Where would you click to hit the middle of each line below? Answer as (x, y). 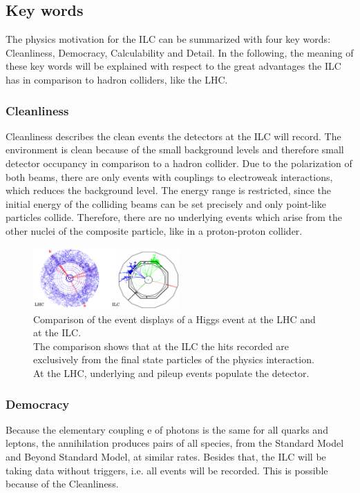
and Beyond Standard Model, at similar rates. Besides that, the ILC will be (166, 457)
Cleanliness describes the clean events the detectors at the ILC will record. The (173, 136)
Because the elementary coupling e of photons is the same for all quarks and (167, 429)
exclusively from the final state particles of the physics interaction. (174, 359)
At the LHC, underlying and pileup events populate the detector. (171, 373)
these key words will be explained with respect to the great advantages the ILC (173, 66)
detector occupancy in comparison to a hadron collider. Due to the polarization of (179, 163)
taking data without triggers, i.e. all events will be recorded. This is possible (167, 470)
